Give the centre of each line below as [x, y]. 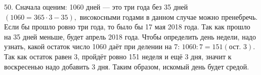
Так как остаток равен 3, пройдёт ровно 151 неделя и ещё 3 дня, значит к [118, 56]
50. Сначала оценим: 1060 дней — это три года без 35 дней [96, 7]
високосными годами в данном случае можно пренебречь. [169, 16]
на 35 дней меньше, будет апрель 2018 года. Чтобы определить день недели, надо [130, 36]
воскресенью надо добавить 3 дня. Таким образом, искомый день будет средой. [127, 66]
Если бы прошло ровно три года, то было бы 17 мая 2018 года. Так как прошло [127, 27]
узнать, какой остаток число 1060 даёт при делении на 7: [92, 46]
